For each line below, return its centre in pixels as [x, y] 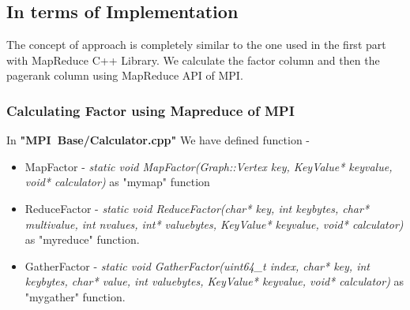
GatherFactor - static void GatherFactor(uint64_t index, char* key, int [197, 265]
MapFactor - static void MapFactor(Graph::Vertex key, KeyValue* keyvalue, [209, 166]
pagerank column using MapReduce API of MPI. [125, 75]
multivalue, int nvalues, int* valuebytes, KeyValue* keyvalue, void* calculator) [214, 224]
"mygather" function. [75, 296]
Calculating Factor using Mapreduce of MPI [150, 110]
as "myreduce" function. [82, 239]
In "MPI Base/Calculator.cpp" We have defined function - [158, 140]
